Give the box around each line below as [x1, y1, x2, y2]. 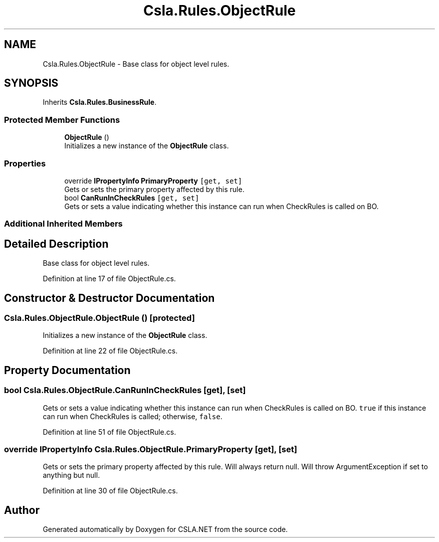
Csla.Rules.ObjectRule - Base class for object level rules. [43, 59, 230, 68]
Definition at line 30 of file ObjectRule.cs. [43, 486, 178, 495]
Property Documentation [4, 364, 131, 377]
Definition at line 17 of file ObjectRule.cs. [43, 274, 176, 283]
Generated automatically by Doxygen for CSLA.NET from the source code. [43, 525, 288, 534]
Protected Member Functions [4, 114, 120, 125]
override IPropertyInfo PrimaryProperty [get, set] [64, 176, 243, 185]
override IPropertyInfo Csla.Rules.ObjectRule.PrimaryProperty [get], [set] [4, 444, 297, 454]
